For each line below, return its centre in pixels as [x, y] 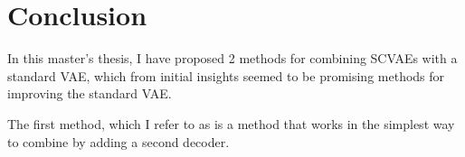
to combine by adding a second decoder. [119, 141]
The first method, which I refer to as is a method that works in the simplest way [231, 123]
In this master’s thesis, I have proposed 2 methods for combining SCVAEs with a [232, 58]
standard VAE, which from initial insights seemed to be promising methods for [226, 75]
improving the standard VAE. [90, 93]
